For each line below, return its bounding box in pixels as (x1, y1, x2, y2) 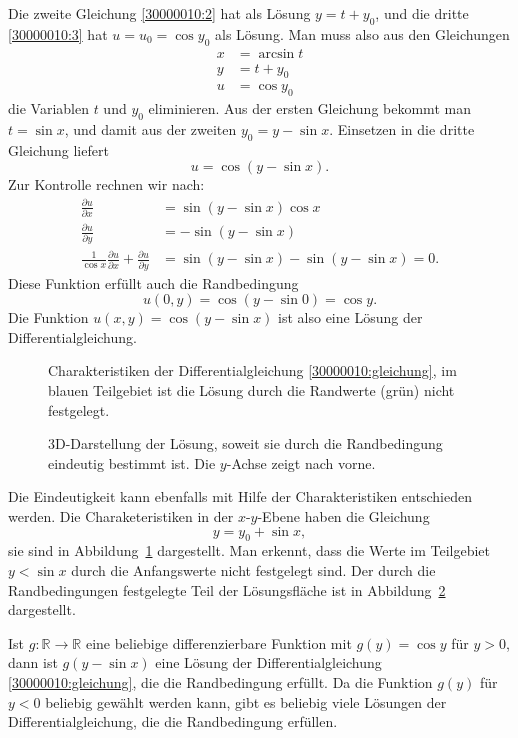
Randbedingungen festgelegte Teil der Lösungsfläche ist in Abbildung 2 (8, 579, 446, 600)
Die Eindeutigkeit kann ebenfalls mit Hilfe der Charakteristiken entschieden (8, 486, 472, 507)
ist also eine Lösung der (278, 307, 423, 328)
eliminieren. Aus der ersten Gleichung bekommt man (148, 98, 471, 119)
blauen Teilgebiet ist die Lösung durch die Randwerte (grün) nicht (48, 380, 455, 401)
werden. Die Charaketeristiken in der (8, 505, 234, 526)
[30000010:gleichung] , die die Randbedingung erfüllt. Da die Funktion (8, 671, 433, 692)
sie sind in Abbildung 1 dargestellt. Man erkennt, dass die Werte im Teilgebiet (8, 540, 490, 561)
